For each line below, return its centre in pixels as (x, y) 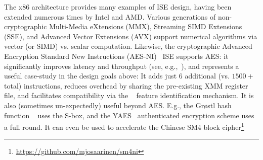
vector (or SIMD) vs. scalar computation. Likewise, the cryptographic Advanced (128, 46)
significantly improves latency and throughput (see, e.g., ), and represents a (122, 66)
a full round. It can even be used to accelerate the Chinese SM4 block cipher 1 (124, 126)
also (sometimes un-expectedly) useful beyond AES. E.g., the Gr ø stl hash (118, 105)
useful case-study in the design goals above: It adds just (91, 76)
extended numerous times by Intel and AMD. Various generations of (110, 16)
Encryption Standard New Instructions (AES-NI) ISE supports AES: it (116, 56)
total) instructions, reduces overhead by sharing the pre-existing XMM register (126, 85)
